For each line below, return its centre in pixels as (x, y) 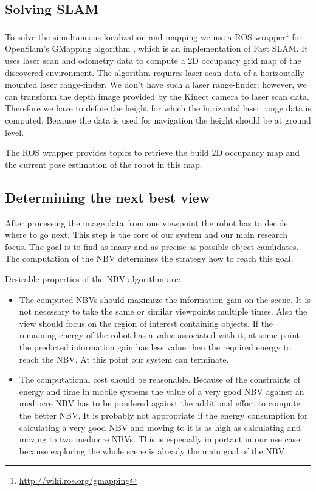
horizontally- (284, 72)
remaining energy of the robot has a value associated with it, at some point (160, 335)
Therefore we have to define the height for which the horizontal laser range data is (158, 108)
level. (15, 132)
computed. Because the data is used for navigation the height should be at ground (158, 120)
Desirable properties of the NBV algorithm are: (93, 278)
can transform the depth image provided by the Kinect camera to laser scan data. (157, 96)
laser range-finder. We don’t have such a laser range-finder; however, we (173, 84)
